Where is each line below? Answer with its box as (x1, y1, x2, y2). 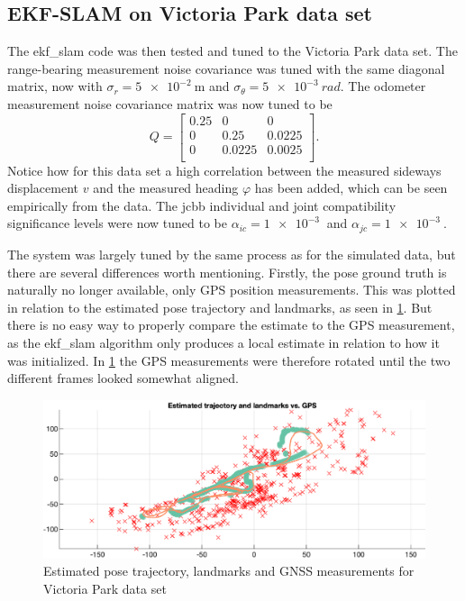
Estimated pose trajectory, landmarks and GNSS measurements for (43, 561, 415, 580)
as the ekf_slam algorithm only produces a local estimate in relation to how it (7, 332, 440, 351)
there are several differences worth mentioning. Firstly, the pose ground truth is (7, 262, 447, 281)
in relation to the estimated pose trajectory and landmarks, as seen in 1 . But (7, 297, 433, 316)
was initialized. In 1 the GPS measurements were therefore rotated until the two (7, 351, 451, 369)
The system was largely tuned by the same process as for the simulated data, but (7, 244, 456, 263)
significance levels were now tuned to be (7, 214, 227, 232)
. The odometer (340, 77, 426, 96)
